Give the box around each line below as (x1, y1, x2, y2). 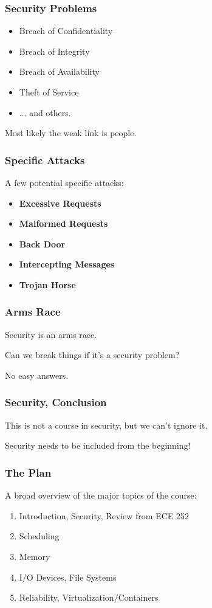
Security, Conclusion (5, 395, 107, 410)
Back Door (19, 237, 66, 250)
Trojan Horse (19, 278, 76, 291)
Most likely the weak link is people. (5, 126, 137, 139)
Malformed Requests (19, 217, 108, 230)
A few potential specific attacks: (5, 176, 124, 188)
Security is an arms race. (5, 328, 97, 340)
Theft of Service (19, 86, 79, 98)
